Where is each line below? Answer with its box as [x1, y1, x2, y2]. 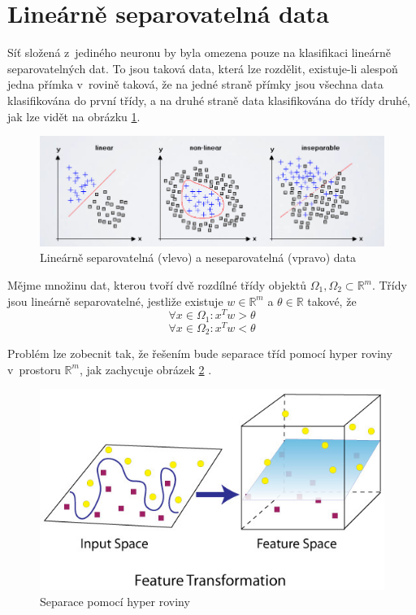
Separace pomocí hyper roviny [40, 592, 190, 609]
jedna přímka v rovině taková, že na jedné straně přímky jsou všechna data [7, 76, 383, 93]
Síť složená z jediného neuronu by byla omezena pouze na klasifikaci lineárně [7, 44, 391, 61]
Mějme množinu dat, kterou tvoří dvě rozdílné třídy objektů [7, 277, 307, 294]
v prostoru [7, 360, 61, 377]
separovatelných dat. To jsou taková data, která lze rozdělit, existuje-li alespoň [7, 59, 398, 76]
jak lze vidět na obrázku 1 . [7, 107, 141, 124]
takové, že [307, 292, 357, 309]
